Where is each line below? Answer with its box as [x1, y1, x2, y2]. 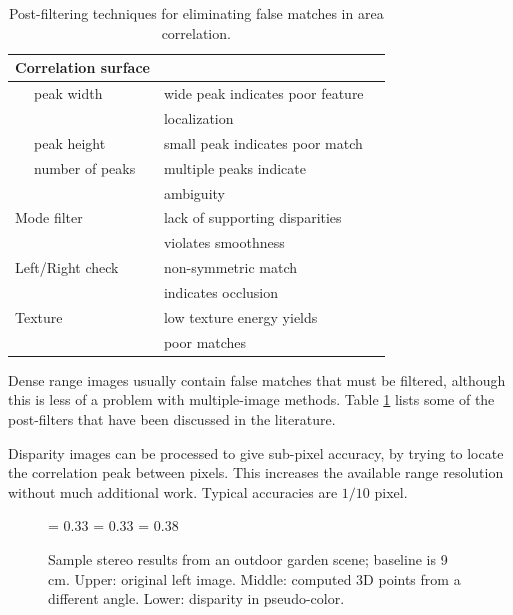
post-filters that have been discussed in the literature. [8, 408, 336, 429]
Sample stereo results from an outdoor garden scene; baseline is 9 [48, 548, 448, 569]
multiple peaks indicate [163, 157, 306, 178]
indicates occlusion [163, 281, 279, 302]
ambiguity [163, 182, 225, 203]
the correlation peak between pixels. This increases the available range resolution [8, 462, 504, 483]
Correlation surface [15, 57, 150, 78]
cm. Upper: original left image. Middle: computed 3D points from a [48, 568, 461, 589]
